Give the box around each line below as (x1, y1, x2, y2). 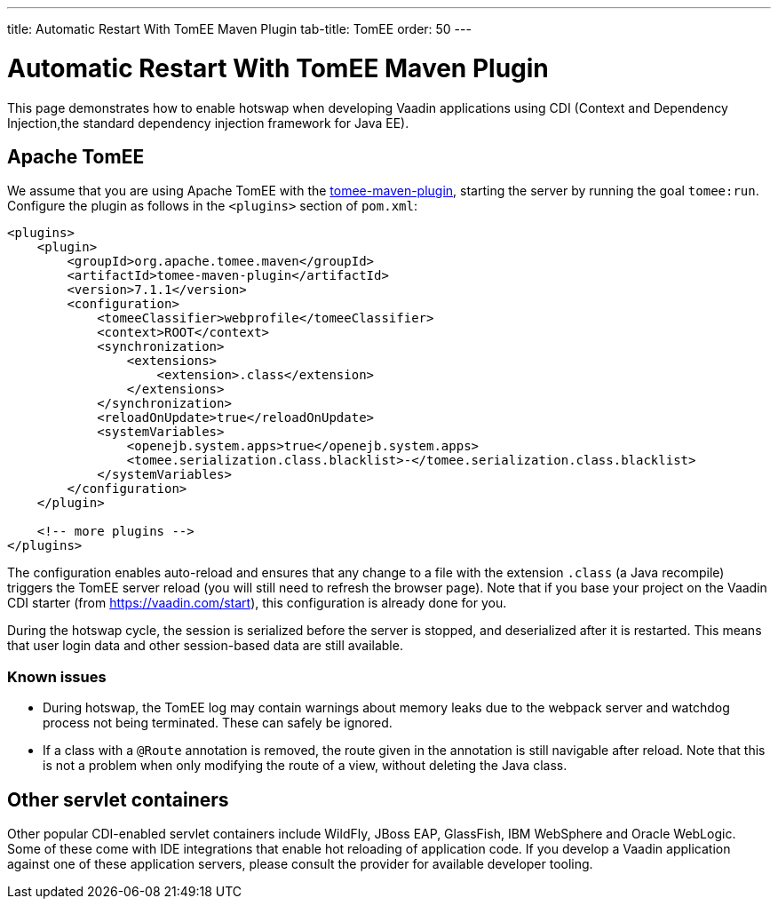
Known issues (7, 667, 107, 686)
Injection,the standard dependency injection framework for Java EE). (7, 115, 409, 131)
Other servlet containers (7, 788, 229, 811)
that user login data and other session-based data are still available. (7, 638, 403, 654)
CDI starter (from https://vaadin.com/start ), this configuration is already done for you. (7, 595, 507, 611)
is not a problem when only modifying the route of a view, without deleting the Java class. (43, 758, 568, 774)
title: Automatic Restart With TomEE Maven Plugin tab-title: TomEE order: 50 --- (7, 21, 472, 36)
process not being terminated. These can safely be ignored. (43, 715, 393, 731)
